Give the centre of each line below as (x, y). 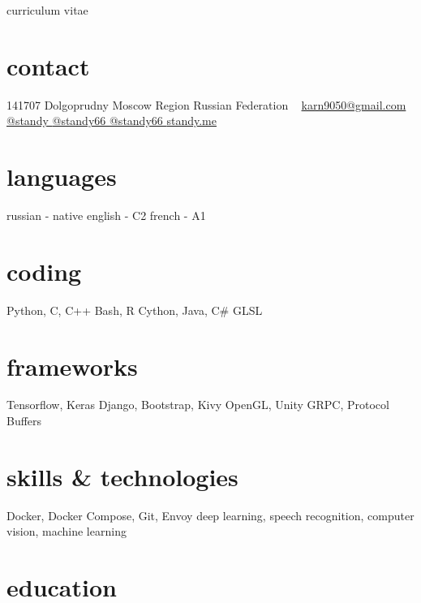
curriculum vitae (47, 10)
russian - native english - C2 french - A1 (106, 215)
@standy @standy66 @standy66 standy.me (112, 121)
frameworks (72, 366)
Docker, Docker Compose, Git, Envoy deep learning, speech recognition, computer (210, 515)
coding (44, 271)
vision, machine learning (67, 531)
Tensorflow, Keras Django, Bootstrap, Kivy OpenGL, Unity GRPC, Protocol (198, 405)
